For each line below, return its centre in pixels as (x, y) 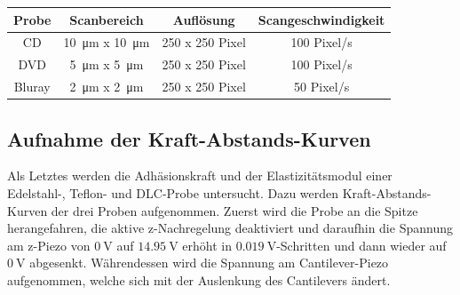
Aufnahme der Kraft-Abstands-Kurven (189, 138)
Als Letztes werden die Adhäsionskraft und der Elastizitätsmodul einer (200, 175)
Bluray (32, 87)
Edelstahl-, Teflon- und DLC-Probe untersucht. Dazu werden (173, 192)
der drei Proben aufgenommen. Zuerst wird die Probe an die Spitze (234, 210)
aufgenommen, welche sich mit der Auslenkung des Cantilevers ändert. (199, 279)
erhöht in (207, 245)
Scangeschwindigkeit (321, 19)
